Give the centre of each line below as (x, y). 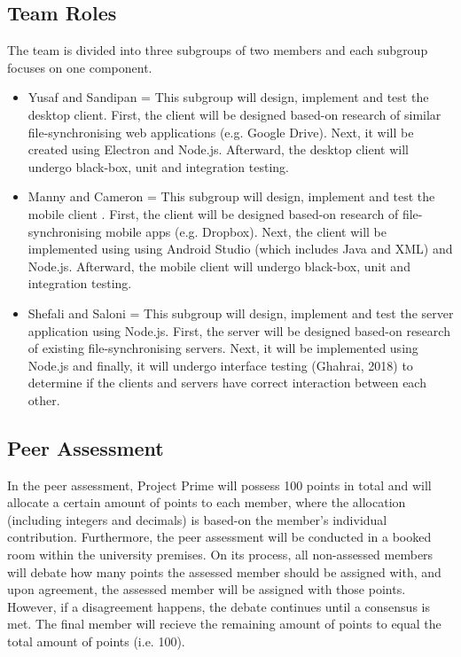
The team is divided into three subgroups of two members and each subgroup (218, 50)
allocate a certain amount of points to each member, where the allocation (207, 502)
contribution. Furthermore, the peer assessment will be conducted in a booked (219, 537)
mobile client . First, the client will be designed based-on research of (213, 213)
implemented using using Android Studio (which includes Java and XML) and (240, 249)
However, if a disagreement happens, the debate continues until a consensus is (219, 606)
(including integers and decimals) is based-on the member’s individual (197, 519)
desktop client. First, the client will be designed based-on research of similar (234, 114)
